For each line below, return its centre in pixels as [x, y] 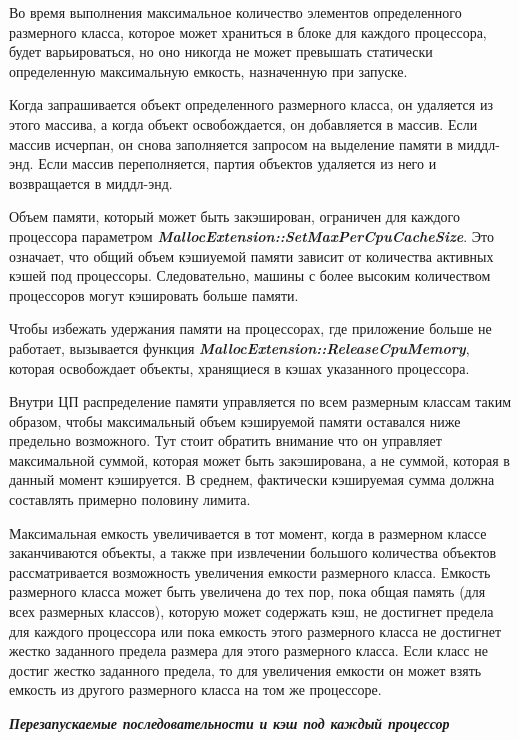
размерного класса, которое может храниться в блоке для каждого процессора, [248, 31]
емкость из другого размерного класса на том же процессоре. [195, 689]
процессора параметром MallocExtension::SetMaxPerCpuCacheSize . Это [251, 235]
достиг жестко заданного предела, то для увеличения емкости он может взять [245, 669]
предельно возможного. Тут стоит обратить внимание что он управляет [225, 440]
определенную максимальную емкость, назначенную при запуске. [208, 70]
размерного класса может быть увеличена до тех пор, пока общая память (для [247, 591]
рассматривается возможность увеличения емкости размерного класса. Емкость [250, 571]
